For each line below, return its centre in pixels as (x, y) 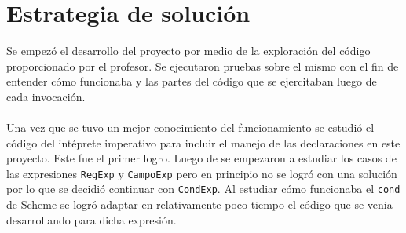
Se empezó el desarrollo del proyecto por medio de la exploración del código (188, 50)
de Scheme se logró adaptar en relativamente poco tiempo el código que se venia (199, 204)
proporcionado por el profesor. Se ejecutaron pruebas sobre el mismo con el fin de (203, 66)
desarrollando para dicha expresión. (91, 219)
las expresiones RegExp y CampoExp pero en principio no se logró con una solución (202, 173)
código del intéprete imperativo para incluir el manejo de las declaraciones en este (203, 142)
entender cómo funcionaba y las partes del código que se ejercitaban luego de (192, 81)
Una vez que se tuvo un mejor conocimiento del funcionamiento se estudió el (190, 127)
